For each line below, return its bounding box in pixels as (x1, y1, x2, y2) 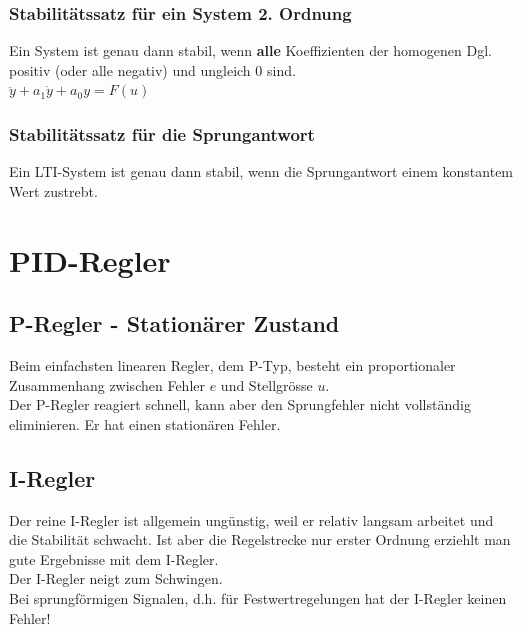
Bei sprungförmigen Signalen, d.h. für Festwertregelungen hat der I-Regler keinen (9, 587, 507, 608)
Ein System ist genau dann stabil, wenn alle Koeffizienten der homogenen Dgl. (9, 40, 492, 61)
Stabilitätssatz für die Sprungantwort (9, 121, 315, 146)
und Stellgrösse (220, 374, 313, 395)
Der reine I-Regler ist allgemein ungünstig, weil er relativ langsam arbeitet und (9, 509, 494, 530)
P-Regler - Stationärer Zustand (9, 308, 340, 339)
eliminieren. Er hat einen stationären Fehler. (9, 413, 281, 434)
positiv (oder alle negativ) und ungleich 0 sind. (9, 59, 296, 80)
